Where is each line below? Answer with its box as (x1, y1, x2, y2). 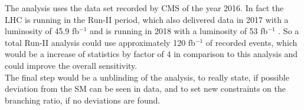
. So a (278, 25, 299, 37)
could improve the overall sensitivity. (5, 59, 138, 71)
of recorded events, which (205, 36, 298, 48)
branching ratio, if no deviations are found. (5, 94, 161, 106)
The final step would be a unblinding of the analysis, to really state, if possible (5, 71, 289, 83)
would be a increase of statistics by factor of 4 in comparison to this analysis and (5, 48, 298, 60)
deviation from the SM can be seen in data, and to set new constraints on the (5, 82, 286, 95)
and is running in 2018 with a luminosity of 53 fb (90, 25, 268, 37)
